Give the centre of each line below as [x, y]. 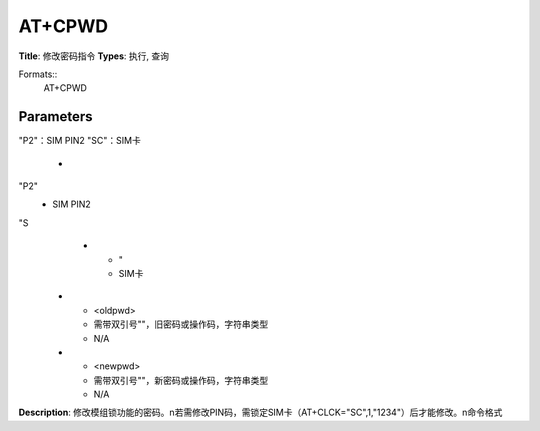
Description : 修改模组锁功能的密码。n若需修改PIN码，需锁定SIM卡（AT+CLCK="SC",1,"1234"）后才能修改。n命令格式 [260, 412]
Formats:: [38, 74]
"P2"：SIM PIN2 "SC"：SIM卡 [80, 141]
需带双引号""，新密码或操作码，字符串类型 [181, 380]
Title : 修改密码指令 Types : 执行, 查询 [94, 56]
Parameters [55, 116]
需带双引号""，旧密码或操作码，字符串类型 [181, 324]
